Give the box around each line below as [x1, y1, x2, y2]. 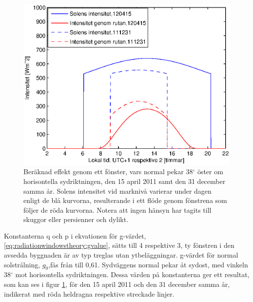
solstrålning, [4, 259, 40, 269]
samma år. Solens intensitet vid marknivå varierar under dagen [23, 185, 212, 196]
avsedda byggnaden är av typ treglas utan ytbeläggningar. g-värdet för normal [4, 250, 238, 260]
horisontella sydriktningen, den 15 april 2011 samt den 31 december [23, 176, 226, 186]
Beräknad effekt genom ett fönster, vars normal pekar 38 [23, 166, 193, 177]
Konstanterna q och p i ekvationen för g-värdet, [4, 230, 146, 241]
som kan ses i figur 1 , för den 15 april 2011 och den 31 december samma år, [4, 279, 230, 289]
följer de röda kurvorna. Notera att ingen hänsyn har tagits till [23, 204, 212, 215]
